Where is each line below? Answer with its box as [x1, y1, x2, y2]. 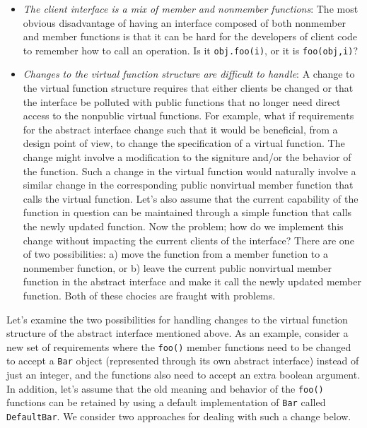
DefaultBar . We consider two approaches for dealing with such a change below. [6, 408, 351, 423]
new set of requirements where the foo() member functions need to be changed [6, 339, 351, 354]
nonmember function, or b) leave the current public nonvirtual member [23, 260, 332, 275]
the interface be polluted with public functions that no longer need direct [23, 94, 341, 109]
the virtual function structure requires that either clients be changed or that [23, 81, 354, 95]
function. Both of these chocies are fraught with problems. [23, 287, 276, 302]
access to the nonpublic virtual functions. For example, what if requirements [23, 108, 354, 123]
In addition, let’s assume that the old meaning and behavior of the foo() [6, 381, 324, 396]
